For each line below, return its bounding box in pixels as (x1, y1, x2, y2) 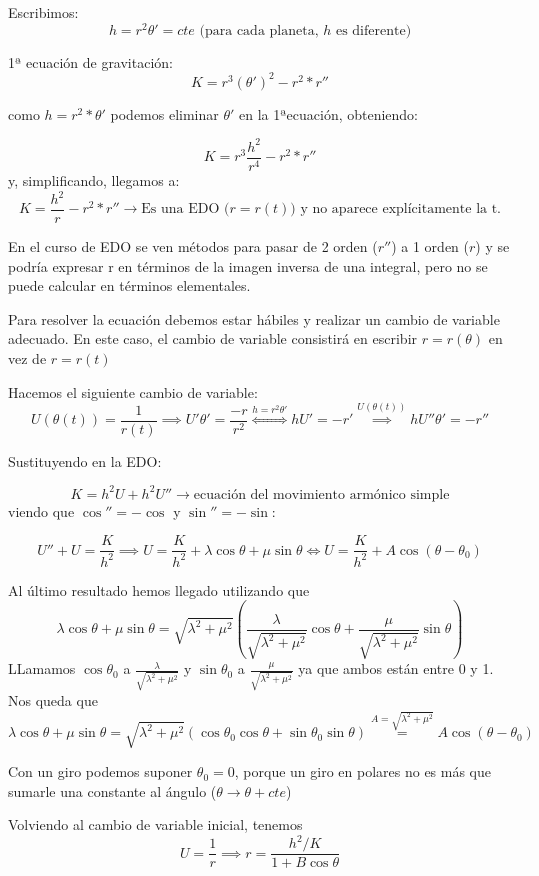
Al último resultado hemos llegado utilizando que (8, 579, 310, 600)
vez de (8, 348, 47, 369)
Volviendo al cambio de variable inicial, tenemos (8, 814, 303, 835)
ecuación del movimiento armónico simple (193, 487, 450, 502)
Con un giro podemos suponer (8, 761, 193, 782)
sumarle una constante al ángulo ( (8, 780, 217, 801)
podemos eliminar (110, 103, 219, 124)
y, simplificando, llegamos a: (8, 169, 180, 190)
